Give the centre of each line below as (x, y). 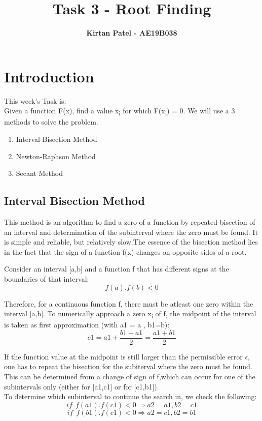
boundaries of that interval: (47, 278)
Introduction (49, 76)
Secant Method (39, 173)
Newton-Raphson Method (56, 156)
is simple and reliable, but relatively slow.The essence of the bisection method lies (131, 242)
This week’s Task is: (35, 100)
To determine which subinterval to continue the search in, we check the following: (130, 396)
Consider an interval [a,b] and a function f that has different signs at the (117, 269)
